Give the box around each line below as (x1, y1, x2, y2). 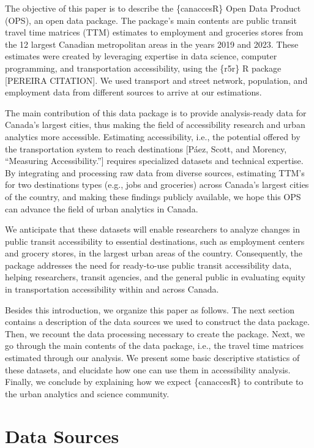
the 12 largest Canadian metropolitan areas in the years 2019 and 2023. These (5, 37, 299, 50)
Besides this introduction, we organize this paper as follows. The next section (5, 303, 294, 316)
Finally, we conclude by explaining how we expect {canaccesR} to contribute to (5, 375, 304, 388)
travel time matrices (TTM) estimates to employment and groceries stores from (5, 26, 304, 39)
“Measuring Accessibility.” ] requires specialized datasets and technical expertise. (5, 154, 304, 167)
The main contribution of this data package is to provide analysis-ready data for (5, 106, 307, 119)
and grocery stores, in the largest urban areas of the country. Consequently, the (5, 247, 303, 259)
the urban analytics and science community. (5, 387, 170, 400)
